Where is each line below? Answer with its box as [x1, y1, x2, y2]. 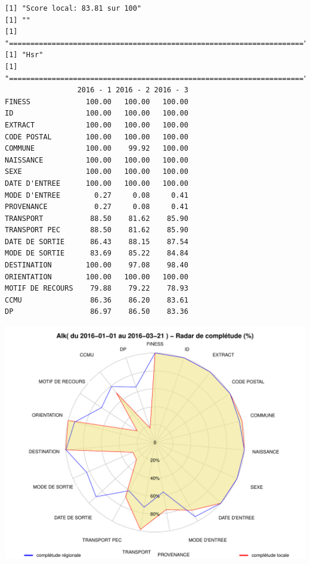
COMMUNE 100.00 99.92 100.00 [5, 144, 188, 153]
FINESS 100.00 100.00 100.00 [5, 97, 188, 106]
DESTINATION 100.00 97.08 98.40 [5, 261, 188, 270]
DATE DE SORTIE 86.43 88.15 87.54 [5, 237, 188, 246]
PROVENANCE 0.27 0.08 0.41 [5, 202, 188, 211]
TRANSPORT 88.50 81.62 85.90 [5, 214, 188, 223]
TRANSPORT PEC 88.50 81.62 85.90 [5, 226, 188, 235]
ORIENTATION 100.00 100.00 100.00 [5, 272, 188, 281]
